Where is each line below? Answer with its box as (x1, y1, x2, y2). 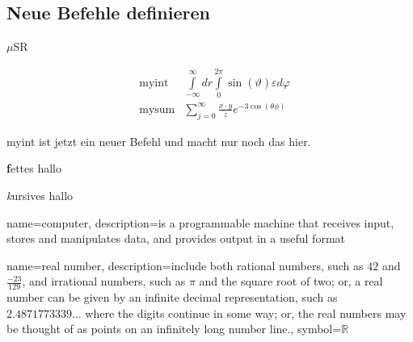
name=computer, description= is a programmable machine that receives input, (6, 214, 394, 231)
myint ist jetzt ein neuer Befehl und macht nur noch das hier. (6, 132, 311, 149)
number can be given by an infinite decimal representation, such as (6, 289, 338, 306)
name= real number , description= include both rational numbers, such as (6, 256, 364, 273)
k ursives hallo (6, 186, 74, 203)
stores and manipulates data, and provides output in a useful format (6, 230, 345, 247)
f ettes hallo (6, 160, 61, 177)
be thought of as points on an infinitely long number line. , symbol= (6, 320, 342, 337)
